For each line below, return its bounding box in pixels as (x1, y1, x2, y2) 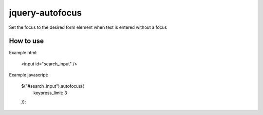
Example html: (9, 50, 38, 56)
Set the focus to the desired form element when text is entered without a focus (9, 24, 167, 30)
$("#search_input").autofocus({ (21, 83, 85, 89)
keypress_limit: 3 (33, 90, 68, 96)
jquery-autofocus (9, 7, 82, 18)
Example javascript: (9, 72, 49, 78)
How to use (9, 37, 44, 45)
